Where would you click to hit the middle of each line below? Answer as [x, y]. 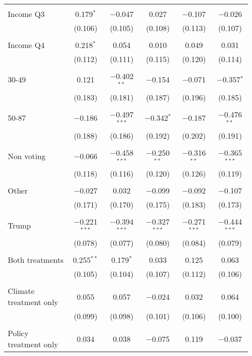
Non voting [27, 156]
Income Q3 [26, 14]
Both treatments [36, 260]
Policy [18, 333]
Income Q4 [26, 45]
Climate [21, 291]
